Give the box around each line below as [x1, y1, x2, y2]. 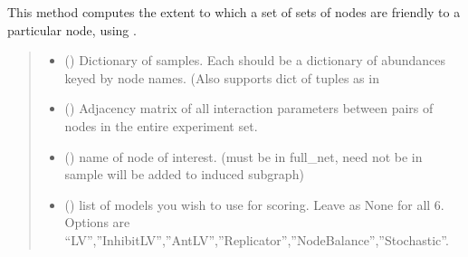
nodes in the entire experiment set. [64, 116, 258, 135]
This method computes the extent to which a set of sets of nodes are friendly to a [7, 3, 461, 21]
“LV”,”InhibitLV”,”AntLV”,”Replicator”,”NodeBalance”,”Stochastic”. [64, 230, 449, 249]
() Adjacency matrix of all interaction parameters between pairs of [64, 99, 434, 118]
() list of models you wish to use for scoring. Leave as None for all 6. [64, 195, 444, 214]
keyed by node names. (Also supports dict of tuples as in [64, 68, 379, 87]
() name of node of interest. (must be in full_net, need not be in [64, 147, 423, 166]
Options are [64, 213, 130, 232]
